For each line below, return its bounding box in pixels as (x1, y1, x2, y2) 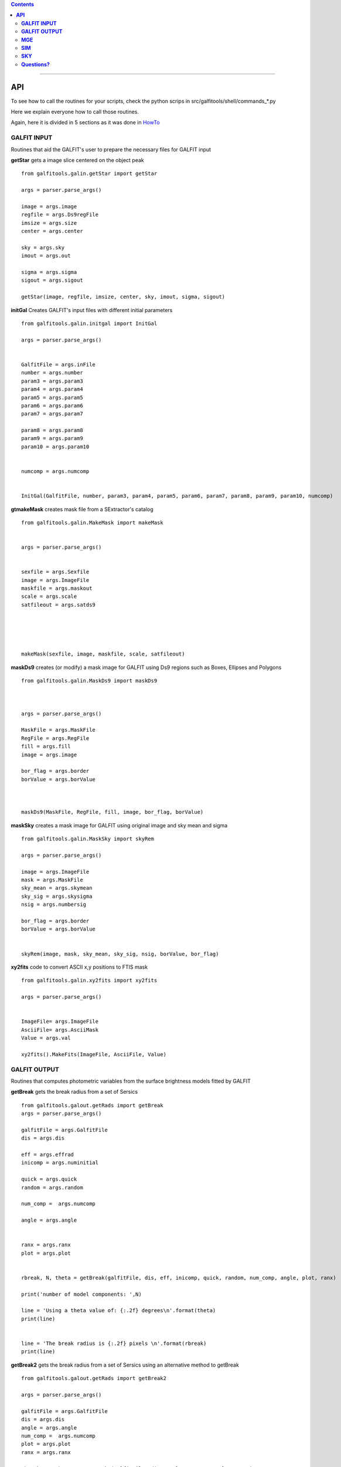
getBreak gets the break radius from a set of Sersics (11, 1089, 138, 1096)
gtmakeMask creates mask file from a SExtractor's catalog (11, 505, 154, 513)
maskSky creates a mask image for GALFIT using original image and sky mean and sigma (11, 822, 228, 829)
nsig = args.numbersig (21, 901, 87, 908)
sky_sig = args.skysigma (21, 893, 93, 900)
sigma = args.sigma (21, 269, 77, 276)
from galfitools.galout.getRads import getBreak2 (21, 1375, 167, 1382)
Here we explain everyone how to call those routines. (11, 109, 139, 116)
